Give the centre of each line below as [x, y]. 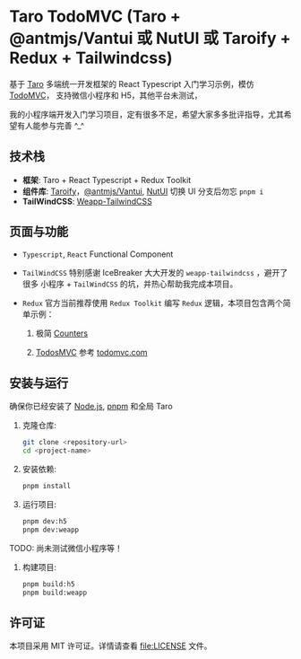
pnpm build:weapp [55, 593]
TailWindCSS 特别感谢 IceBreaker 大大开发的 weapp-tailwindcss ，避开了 [155, 272]
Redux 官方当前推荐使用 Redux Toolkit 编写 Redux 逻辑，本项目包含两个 [153, 303]
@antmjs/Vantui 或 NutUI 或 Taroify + [150, 39]
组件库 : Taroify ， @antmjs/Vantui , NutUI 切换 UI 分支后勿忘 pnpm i [143, 191]
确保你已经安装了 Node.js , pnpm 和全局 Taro [91, 407]
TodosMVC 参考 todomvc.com [91, 352]
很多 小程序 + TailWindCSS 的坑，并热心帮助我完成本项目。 [130, 284]
